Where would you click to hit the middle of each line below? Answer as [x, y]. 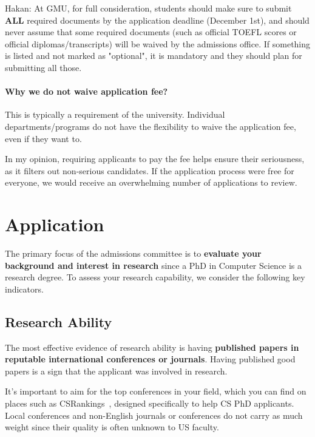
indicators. [24, 289]
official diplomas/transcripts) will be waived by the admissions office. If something [158, 43]
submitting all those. [43, 67]
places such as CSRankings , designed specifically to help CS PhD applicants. [150, 403]
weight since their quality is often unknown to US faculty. [112, 427]
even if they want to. [43, 138]
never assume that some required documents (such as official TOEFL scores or [151, 32]
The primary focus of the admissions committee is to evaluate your [133, 253]
